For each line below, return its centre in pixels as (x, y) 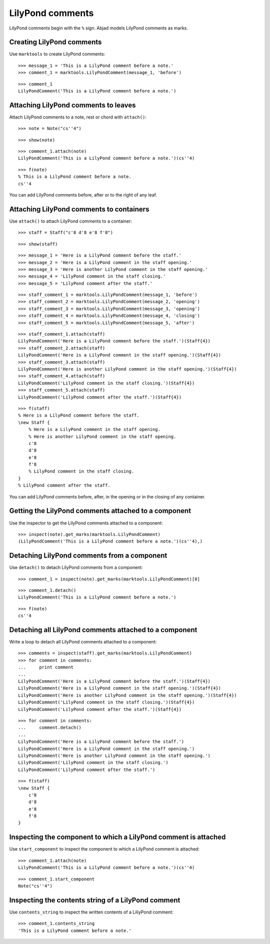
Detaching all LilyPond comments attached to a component (103, 630)
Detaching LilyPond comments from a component (88, 556)
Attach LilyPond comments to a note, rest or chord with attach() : (78, 117)
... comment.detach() (50, 728)
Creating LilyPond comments (55, 42)
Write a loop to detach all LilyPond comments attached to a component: (83, 642)
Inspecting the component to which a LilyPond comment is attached (117, 837)
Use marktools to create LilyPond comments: (57, 54)
